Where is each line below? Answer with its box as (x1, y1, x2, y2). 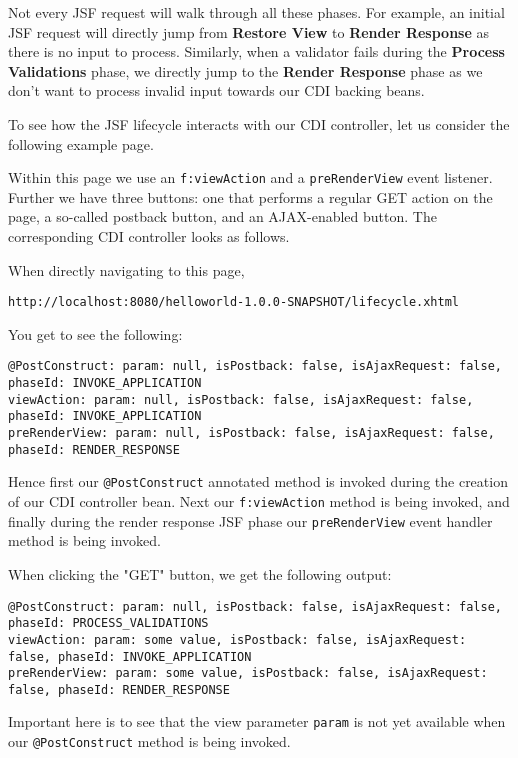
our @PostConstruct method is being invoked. (8, 731, 291, 752)
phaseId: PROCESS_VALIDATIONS (8, 616, 209, 631)
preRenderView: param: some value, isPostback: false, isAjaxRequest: (8, 666, 488, 681)
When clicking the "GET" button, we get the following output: (8, 563, 392, 584)
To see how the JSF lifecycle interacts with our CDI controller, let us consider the (8, 113, 510, 134)
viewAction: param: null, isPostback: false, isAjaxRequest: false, (8, 392, 474, 407)
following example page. (8, 133, 154, 154)
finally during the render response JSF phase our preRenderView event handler (8, 510, 493, 531)
